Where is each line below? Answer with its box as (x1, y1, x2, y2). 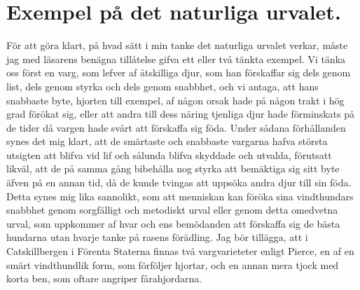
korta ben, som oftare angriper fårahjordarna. (6, 271, 202, 286)
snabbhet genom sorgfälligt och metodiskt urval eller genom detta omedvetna (6, 202, 338, 217)
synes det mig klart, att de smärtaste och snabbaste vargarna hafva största (6, 134, 328, 149)
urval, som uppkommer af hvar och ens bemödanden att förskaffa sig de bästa (6, 216, 340, 230)
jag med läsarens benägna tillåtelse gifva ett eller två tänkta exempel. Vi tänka (6, 51, 346, 66)
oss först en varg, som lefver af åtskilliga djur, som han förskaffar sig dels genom (6, 65, 351, 80)
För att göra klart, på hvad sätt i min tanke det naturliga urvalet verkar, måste (6, 38, 348, 53)
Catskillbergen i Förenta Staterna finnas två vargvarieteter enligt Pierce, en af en (6, 244, 354, 258)
